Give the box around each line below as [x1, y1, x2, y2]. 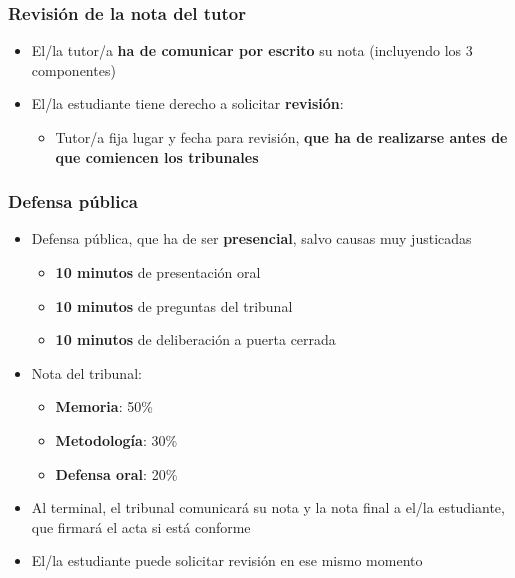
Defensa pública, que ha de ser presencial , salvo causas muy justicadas [31, 228, 472, 249]
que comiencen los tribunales [55, 146, 259, 167]
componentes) [31, 59, 116, 80]
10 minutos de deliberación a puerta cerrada [55, 329, 336, 350]
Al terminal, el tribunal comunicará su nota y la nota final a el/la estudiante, [31, 497, 505, 518]
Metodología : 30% [55, 429, 178, 450]
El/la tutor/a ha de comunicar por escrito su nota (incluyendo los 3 [31, 40, 473, 61]
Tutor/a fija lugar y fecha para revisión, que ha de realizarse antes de [55, 127, 508, 147]
